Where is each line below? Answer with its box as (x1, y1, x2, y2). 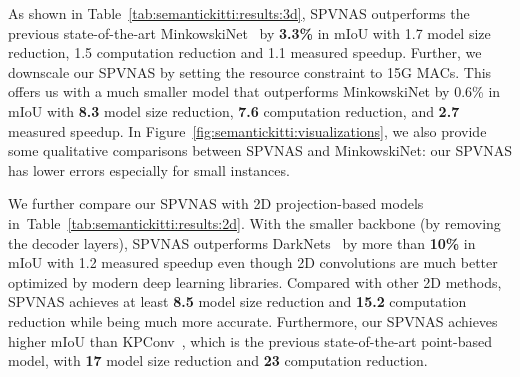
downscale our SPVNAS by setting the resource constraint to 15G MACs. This (8, 61, 492, 82)
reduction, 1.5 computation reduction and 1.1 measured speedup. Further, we (8, 42, 482, 63)
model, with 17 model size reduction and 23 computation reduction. (8, 350, 428, 371)
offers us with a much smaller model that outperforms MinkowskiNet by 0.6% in (8, 81, 501, 102)
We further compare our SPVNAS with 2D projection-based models (8, 193, 424, 214)
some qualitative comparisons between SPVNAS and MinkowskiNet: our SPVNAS (8, 140, 513, 161)
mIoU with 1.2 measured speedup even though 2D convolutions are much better (8, 252, 498, 273)
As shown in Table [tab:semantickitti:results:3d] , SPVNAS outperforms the (8, 3, 470, 23)
